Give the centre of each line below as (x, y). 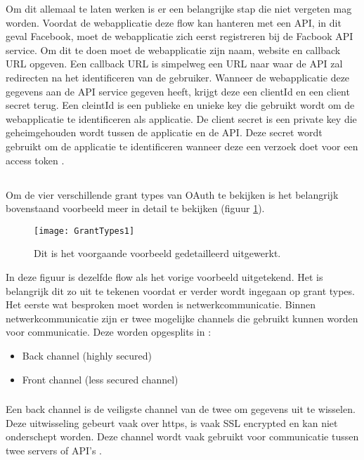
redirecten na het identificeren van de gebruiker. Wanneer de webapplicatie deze (178, 77)
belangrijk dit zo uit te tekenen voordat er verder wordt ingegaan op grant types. (180, 290)
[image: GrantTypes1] (84, 231)
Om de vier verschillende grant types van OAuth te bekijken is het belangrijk (172, 194)
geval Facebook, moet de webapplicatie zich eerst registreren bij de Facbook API (180, 36)
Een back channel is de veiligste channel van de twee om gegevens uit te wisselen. (181, 409)
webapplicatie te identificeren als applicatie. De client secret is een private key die (181, 118)
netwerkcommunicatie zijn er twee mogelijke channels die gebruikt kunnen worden (182, 318)
